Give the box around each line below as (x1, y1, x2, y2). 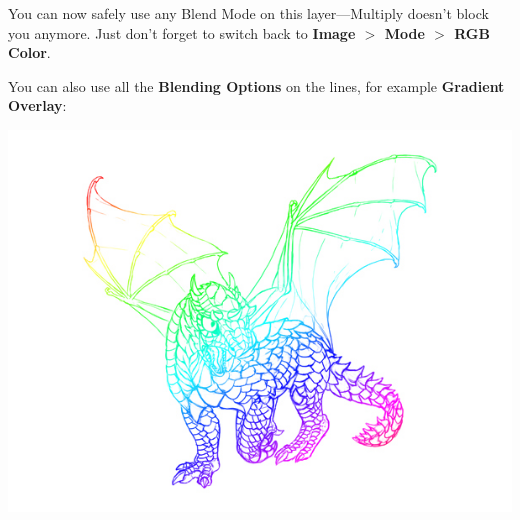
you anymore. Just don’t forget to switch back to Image (8, 22, 356, 43)
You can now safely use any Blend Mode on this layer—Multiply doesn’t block (8, 3, 489, 23)
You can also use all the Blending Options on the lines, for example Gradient (8, 75, 505, 96)
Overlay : (8, 95, 67, 116)
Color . (8, 42, 51, 63)
